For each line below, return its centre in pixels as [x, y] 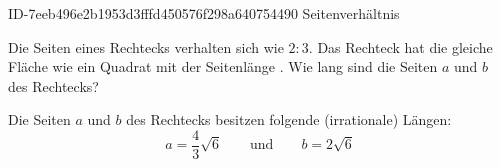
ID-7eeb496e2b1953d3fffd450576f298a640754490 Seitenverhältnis [204, 13]
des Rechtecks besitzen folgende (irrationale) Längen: [289, 119]
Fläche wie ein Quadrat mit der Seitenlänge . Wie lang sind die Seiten [223, 66]
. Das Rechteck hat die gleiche [400, 46]
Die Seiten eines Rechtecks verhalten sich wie [146, 46]
